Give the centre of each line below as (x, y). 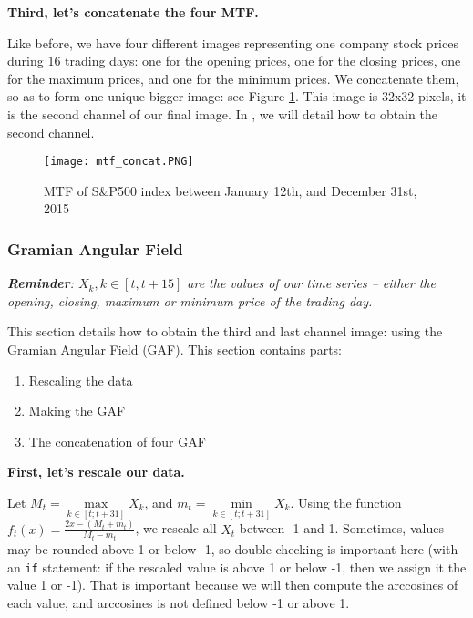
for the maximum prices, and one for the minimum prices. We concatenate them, (233, 78)
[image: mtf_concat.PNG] (119, 162)
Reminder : (41, 283)
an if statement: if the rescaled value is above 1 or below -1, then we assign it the (237, 566)
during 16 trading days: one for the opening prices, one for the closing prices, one (234, 61)
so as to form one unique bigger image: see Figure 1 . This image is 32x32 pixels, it (237, 96)
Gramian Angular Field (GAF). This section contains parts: (175, 349)
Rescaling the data (81, 380)
